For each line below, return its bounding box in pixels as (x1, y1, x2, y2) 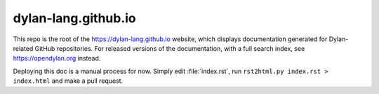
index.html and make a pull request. (13, 77, 124, 85)
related (13, 44, 34, 52)
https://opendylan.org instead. (13, 54, 101, 63)
